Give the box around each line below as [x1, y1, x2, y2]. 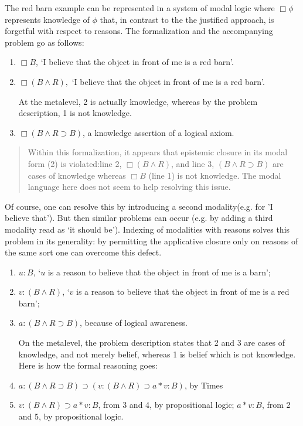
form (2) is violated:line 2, [28, 157, 122, 169]
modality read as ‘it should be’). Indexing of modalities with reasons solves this [5, 223, 290, 235]
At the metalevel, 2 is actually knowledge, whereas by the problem [18, 95, 258, 107]
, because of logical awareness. [80, 316, 188, 329]
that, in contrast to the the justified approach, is [100, 13, 274, 25]
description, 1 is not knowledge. [18, 107, 132, 119]
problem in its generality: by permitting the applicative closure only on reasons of [5, 234, 298, 247]
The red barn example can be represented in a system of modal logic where [5, 2, 275, 13]
